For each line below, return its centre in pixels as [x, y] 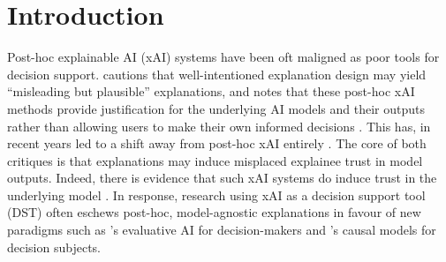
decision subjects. [54, 247]
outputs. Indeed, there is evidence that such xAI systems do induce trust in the [222, 178]
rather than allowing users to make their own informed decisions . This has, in [219, 126]
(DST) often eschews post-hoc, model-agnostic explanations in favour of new [214, 212]
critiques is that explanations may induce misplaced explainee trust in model [215, 160]
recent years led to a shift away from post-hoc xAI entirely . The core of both [217, 143]
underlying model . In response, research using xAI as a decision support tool [216, 195]
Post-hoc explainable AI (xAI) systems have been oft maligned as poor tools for [223, 57]
